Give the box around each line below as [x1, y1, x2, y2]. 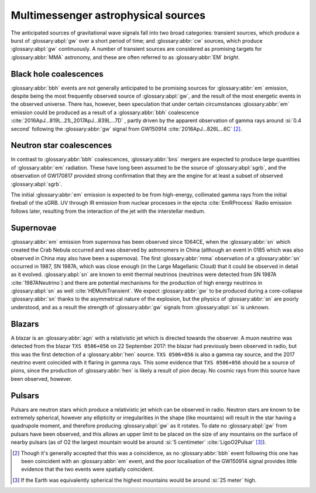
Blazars [11, 319, 39, 329]
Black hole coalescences [11, 69, 104, 79]
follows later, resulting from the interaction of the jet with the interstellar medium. [11, 208, 206, 215]
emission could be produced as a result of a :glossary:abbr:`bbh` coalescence [11, 109, 199, 116]
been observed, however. [11, 375, 73, 382]
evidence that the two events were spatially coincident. [21, 466, 154, 473]
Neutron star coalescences [11, 140, 112, 150]
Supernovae [11, 223, 57, 233]
